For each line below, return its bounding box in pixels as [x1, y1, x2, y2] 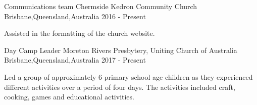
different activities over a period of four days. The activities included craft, [4, 81, 235, 92]
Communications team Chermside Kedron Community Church [4, 1, 197, 11]
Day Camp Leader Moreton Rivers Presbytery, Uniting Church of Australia [4, 44, 237, 55]
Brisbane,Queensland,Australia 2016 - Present [4, 11, 146, 21]
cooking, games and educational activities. [4, 91, 134, 102]
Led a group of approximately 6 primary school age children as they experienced [4, 71, 253, 82]
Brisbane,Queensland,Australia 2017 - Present [4, 55, 146, 65]
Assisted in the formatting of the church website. [4, 28, 155, 38]
